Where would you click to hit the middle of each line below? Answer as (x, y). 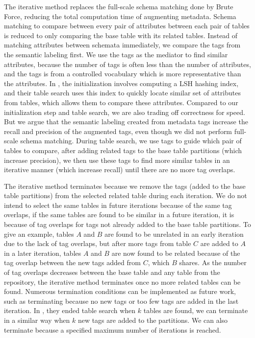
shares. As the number (213, 262)
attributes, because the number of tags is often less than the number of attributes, (127, 64)
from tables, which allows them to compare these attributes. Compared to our (121, 102)
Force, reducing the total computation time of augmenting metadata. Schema (120, 16)
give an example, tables (39, 234)
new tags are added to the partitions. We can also (153, 320)
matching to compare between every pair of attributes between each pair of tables (127, 26)
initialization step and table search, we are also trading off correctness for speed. (125, 112)
